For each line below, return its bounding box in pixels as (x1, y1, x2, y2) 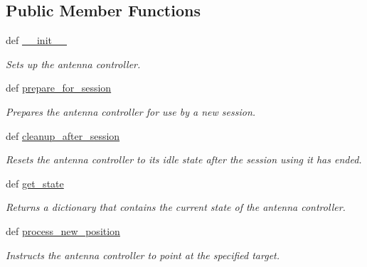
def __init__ (6, 33, 67, 48)
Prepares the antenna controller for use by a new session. (6, 104, 256, 119)
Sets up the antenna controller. (6, 56, 141, 71)
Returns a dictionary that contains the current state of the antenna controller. (6, 200, 346, 214)
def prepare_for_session (6, 80, 112, 95)
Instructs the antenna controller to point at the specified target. (6, 247, 280, 262)
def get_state (6, 175, 64, 190)
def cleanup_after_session (6, 128, 120, 143)
